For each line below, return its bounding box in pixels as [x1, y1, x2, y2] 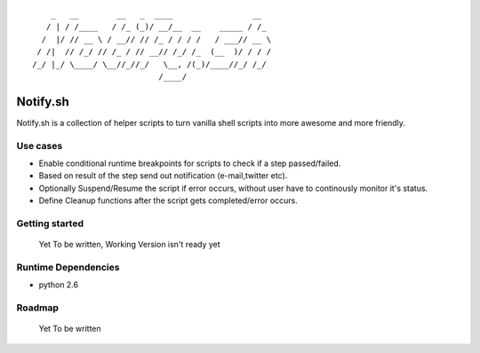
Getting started [16, 217, 84, 230]
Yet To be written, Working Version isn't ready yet [38, 239, 221, 250]
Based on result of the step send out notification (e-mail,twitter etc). [38, 170, 288, 181]
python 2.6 [38, 279, 79, 290]
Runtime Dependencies [16, 261, 120, 273]
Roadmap [16, 302, 60, 314]
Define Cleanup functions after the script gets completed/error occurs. [38, 195, 298, 206]
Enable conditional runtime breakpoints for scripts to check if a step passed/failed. [38, 158, 341, 169]
